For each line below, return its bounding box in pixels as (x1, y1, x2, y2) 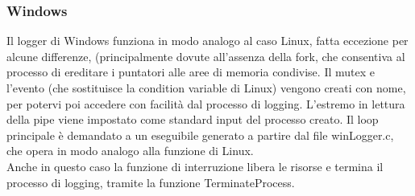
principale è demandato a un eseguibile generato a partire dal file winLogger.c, (6, 126, 394, 143)
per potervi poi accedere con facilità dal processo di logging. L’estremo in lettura (6, 95, 405, 112)
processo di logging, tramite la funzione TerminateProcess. (6, 174, 295, 190)
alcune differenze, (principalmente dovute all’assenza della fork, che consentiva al (6, 47, 405, 64)
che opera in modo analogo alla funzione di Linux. (6, 142, 254, 159)
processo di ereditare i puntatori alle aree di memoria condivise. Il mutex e (6, 63, 375, 80)
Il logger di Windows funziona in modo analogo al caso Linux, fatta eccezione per (6, 32, 409, 49)
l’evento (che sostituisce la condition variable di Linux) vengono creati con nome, (6, 80, 406, 96)
